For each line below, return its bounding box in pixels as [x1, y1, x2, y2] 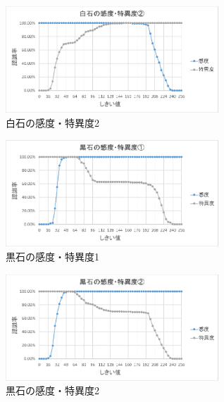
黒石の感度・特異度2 [6, 383, 99, 398]
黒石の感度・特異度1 [6, 249, 99, 264]
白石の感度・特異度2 [6, 115, 99, 130]
